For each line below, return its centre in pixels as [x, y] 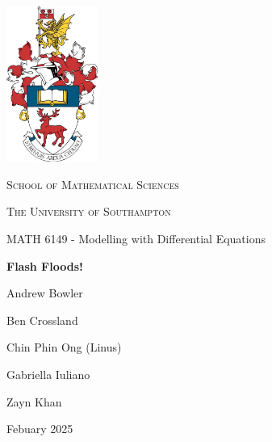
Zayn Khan [34, 401]
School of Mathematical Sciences [93, 184]
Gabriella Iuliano [48, 374]
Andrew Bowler [45, 293]
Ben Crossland [42, 320]
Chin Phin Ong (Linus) [64, 347]
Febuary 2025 [40, 429]
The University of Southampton [89, 211]
